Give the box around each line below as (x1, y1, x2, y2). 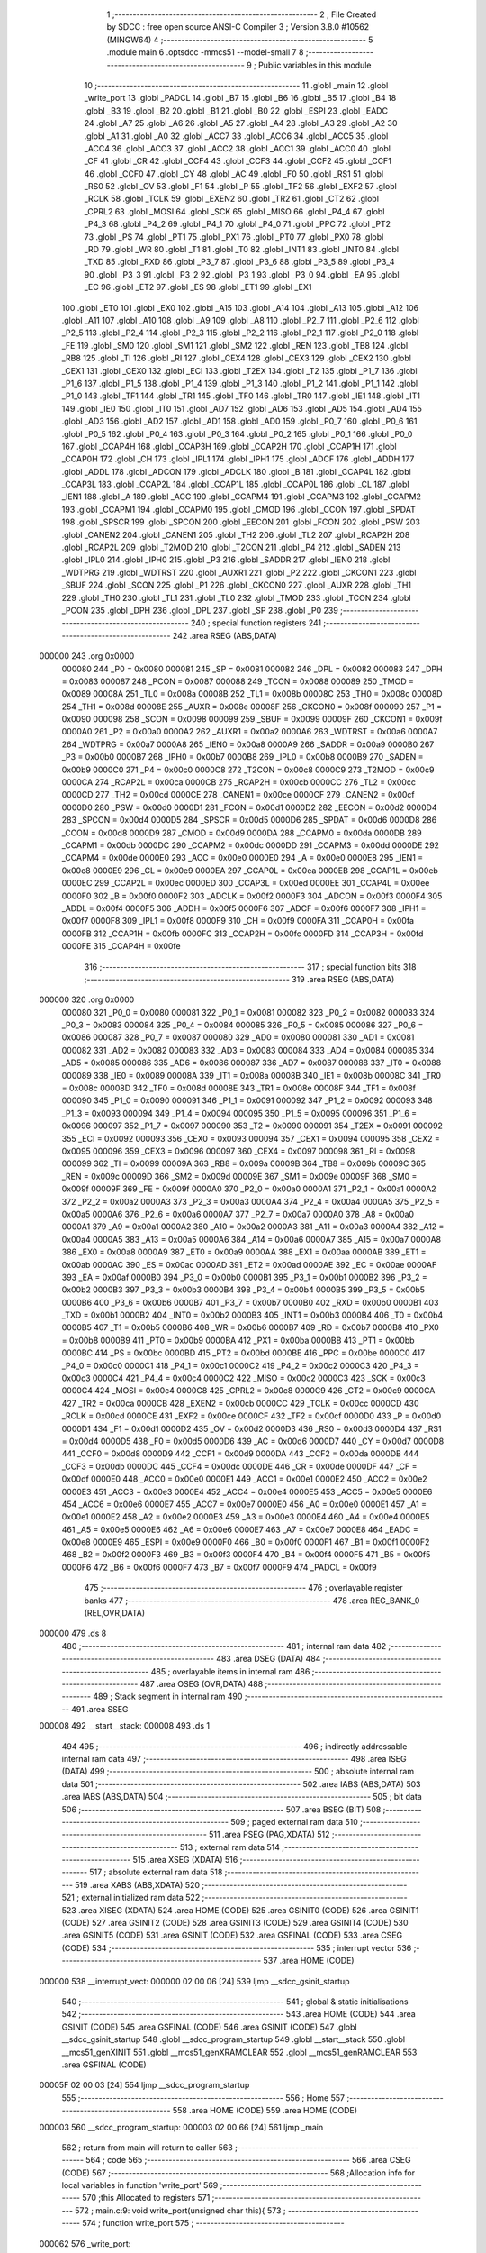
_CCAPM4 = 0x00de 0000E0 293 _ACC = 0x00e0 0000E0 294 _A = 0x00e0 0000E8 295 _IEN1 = (61, 853, 424, 863)
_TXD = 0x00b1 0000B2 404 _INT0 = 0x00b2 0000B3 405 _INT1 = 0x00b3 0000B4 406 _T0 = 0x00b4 (61, 1309, 444, 1320)
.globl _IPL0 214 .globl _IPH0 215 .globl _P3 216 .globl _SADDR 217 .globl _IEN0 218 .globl (61, 554, 391, 565)
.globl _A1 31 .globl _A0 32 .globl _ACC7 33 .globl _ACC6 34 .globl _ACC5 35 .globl (84, 131, 389, 141)
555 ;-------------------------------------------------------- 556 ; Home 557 (61, 2092, 346, 2103)
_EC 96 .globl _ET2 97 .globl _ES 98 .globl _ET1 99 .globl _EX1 (84, 282, 312, 293)
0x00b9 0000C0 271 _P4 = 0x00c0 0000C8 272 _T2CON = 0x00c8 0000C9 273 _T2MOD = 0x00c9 (61, 764, 435, 775)
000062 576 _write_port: (39, 2238, 131, 2248)
